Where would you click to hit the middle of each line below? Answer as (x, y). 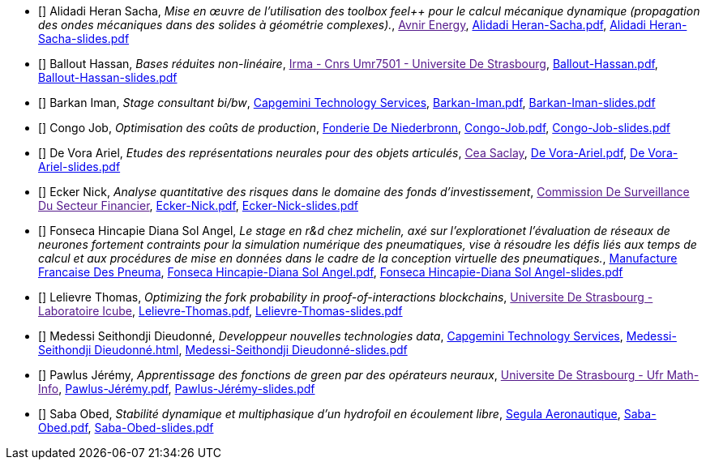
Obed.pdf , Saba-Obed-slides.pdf (126, 428)
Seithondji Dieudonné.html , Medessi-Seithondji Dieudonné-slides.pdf (223, 350)
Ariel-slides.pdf (79, 167)
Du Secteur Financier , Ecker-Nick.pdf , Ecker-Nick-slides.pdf (199, 205)
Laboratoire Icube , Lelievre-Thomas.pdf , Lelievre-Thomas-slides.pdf (220, 311)
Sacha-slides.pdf (84, 38)
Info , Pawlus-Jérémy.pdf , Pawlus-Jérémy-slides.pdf (177, 389)
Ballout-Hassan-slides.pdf (108, 77)
